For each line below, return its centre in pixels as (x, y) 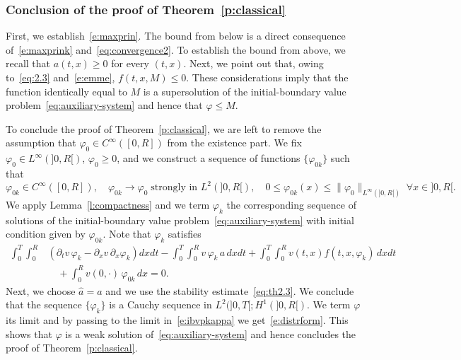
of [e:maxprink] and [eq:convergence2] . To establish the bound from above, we (176, 49)
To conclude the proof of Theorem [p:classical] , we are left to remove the (164, 128)
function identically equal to (66, 91)
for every (130, 63)
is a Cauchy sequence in (161, 304)
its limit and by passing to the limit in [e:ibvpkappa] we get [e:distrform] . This (177, 320)
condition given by (46, 234)
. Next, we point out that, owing (253, 63)
